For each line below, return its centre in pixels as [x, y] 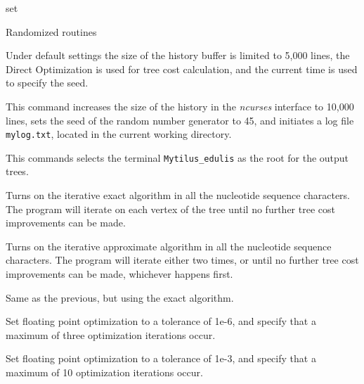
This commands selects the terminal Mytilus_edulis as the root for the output [177, 157]
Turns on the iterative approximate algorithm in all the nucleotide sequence [169, 246]
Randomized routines [51, 31]
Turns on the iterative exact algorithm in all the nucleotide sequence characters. [178, 195]
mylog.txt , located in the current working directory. [119, 134]
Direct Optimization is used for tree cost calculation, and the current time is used [182, 69]
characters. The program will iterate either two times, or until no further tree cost [182, 260]
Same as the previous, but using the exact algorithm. [120, 297]
